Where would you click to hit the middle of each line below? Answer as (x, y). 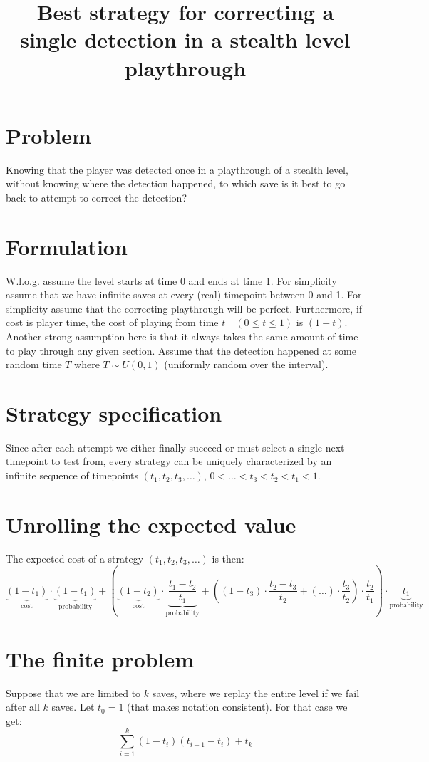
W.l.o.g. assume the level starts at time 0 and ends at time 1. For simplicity (171, 280)
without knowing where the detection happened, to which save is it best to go (176, 183)
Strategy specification (114, 413)
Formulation (67, 246)
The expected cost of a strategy (75, 558)
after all (23, 707)
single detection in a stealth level (185, 40)
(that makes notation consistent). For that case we (237, 707)
